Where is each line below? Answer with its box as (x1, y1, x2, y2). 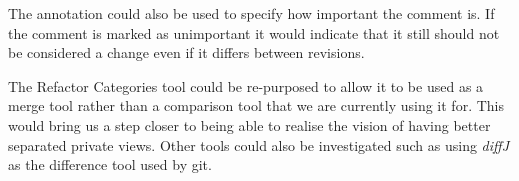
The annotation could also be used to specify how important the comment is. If (8, 3, 495, 23)
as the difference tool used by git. (8, 154, 212, 175)
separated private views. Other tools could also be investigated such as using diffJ (8, 134, 509, 155)
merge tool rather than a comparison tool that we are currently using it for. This (8, 95, 504, 116)
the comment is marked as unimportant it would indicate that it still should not (8, 22, 500, 43)
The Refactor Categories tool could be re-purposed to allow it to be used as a (8, 75, 484, 96)
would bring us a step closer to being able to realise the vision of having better (8, 114, 491, 135)
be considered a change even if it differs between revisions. (8, 42, 365, 63)
